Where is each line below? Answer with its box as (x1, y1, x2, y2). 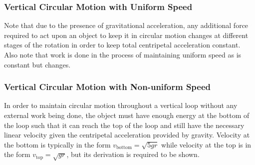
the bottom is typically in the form (4, 139, 111, 149)
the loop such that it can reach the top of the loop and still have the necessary (4, 119, 245, 130)
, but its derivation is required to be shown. (66, 149, 200, 159)
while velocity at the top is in (161, 139, 252, 149)
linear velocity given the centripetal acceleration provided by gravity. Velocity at (4, 129, 250, 140)
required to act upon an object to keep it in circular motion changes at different (4, 29, 249, 40)
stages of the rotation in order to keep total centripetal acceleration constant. (4, 39, 241, 50)
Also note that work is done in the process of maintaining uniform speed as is (4, 49, 242, 59)
